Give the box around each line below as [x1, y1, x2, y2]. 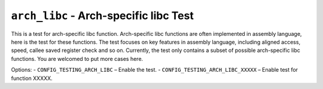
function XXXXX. [11, 75, 53, 82]
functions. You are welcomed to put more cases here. [11, 55, 144, 62]
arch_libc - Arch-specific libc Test [11, 9, 194, 22]
